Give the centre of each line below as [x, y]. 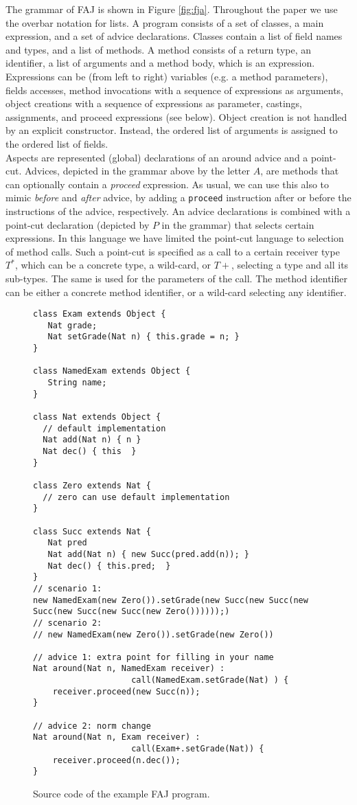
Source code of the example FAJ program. [122, 794]
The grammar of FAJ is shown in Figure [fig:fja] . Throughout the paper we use [172, 9]
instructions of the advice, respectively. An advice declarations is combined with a [178, 211]
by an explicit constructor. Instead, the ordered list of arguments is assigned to [172, 130]
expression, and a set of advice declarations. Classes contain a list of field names [174, 36]
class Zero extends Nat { [92, 485]
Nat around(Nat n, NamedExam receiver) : [129, 669]
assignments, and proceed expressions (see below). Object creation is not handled [176, 116]
